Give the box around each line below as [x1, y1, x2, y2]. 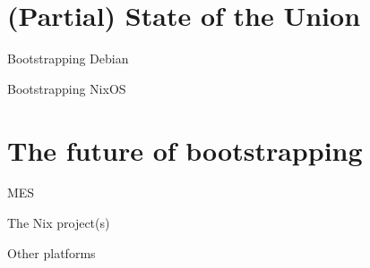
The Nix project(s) [7, 214, 110, 232]
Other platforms [7, 243, 96, 262]
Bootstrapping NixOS [7, 79, 126, 97]
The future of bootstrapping [7, 131, 363, 168]
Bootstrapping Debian [7, 49, 129, 68]
